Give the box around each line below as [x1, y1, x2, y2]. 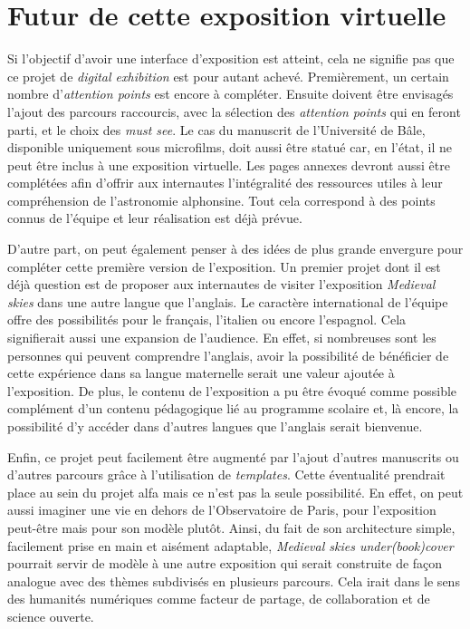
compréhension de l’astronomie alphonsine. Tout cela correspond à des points [7, 190, 436, 209]
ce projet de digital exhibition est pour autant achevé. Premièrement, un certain [7, 66, 449, 85]
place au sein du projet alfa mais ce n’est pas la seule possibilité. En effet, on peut [7, 482, 464, 501]
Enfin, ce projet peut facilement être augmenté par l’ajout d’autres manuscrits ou [7, 447, 459, 466]
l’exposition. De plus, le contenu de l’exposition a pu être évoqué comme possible [7, 381, 457, 400]
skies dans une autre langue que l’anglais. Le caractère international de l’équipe [7, 292, 448, 311]
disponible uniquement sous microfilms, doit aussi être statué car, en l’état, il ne [7, 138, 453, 157]
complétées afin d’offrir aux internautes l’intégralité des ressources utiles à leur [7, 173, 443, 192]
